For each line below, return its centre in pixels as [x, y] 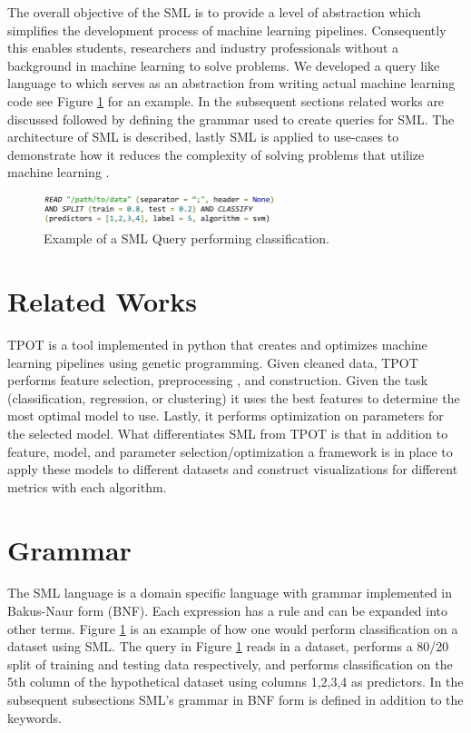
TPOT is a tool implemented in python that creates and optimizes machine [217, 345]
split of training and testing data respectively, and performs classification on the [230, 664]
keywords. [35, 717]
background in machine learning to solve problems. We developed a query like [224, 65]
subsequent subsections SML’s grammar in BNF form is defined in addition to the [235, 700]
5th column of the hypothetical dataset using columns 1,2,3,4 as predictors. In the [235, 682]
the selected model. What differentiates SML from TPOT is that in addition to [228, 433]
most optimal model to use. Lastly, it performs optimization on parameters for [226, 416]
